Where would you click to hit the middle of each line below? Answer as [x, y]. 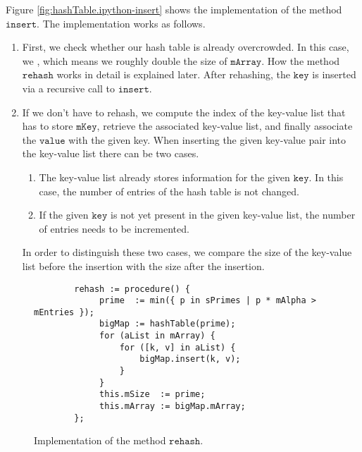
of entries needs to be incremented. [114, 228]
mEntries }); [64, 312]
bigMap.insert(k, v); [190, 359]
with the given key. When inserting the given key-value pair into [207, 139]
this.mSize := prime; [152, 395]
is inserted [334, 74]
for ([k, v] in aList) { [177, 347]
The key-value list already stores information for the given [164, 177]
